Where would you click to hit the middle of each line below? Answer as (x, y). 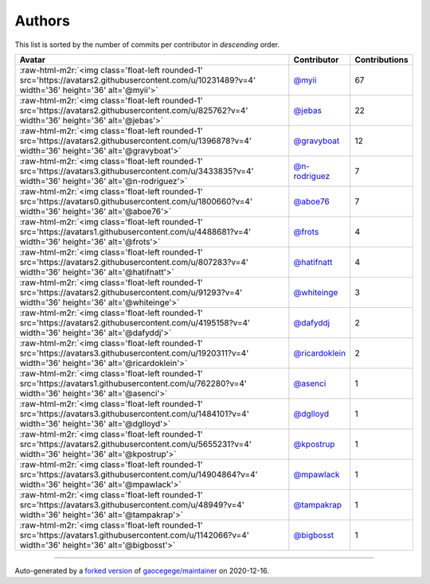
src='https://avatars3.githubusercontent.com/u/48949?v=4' (132, 504)
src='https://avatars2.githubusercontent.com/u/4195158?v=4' (135, 322)
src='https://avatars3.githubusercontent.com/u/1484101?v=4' (135, 414)
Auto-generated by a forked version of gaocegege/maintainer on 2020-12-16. (142, 570)
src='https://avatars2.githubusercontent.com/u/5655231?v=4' (136, 444)
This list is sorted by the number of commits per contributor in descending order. (147, 45)
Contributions (382, 60)
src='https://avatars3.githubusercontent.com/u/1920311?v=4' (134, 352)
